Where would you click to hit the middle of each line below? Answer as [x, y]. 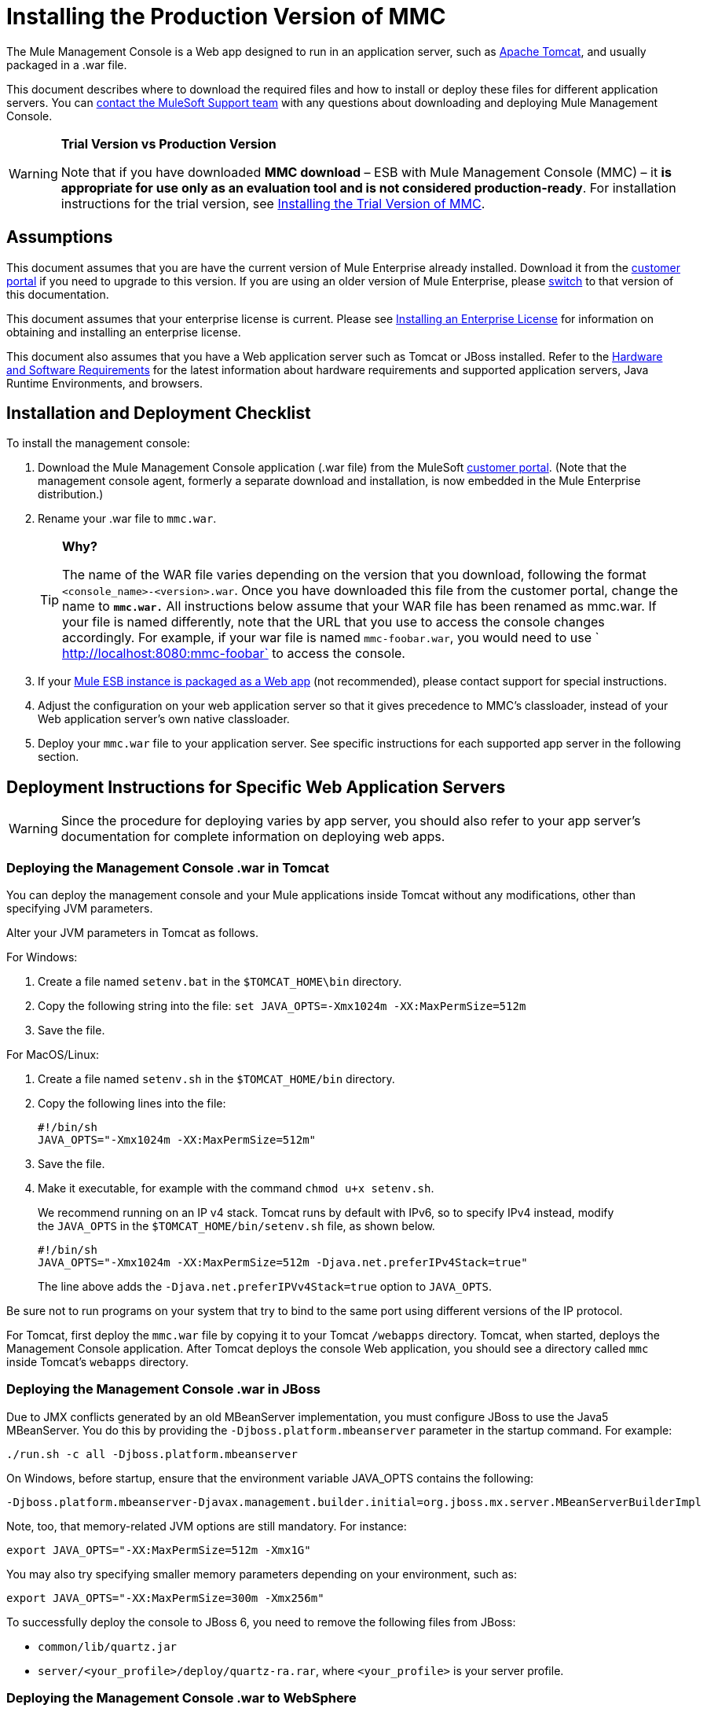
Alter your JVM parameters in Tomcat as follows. [132, 933]
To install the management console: [98, 443]
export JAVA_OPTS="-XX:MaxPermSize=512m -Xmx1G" [159, 1550]
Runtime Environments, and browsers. [104, 383]
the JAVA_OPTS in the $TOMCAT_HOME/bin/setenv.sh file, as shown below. [236, 1226]
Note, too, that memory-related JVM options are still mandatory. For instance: [207, 1526]
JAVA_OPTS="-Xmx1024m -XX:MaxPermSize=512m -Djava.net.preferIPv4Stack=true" [283, 1263]
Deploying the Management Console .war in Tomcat [168, 867]
